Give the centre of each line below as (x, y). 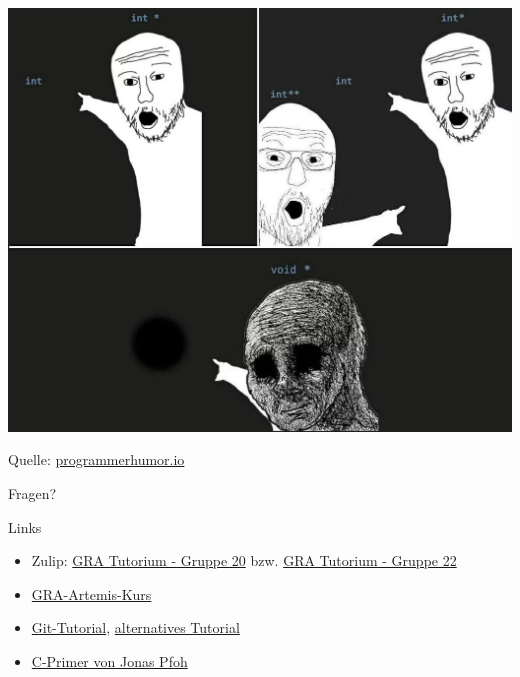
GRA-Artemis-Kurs (91, 593)
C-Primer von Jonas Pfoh (109, 660)
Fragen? (32, 492)
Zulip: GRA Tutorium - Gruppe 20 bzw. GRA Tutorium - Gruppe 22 (244, 560)
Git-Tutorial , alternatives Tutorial (135, 627)
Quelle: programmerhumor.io (96, 459)
